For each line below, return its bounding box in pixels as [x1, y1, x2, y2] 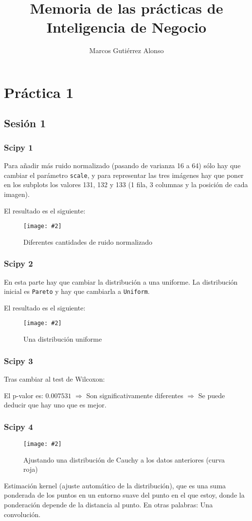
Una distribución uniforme [23, 334, 102, 344]
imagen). [4, 189, 30, 199]
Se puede [198, 390, 225, 400]
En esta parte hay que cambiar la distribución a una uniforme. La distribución [4, 276, 238, 287]
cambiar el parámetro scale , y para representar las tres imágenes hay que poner [4, 170, 244, 180]
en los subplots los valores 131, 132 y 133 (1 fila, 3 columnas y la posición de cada [4, 179, 248, 190]
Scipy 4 [4, 420, 33, 432]
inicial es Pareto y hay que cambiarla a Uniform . [4, 286, 150, 296]
